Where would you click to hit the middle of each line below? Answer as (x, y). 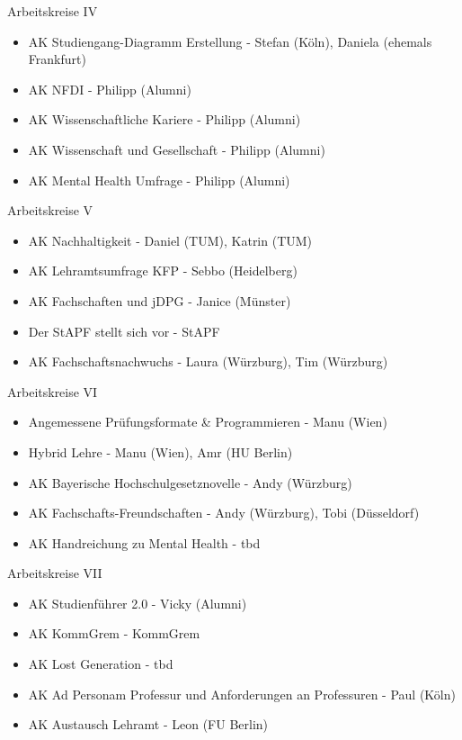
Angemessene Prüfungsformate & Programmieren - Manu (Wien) (208, 422)
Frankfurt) (57, 59)
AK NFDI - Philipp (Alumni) (110, 89)
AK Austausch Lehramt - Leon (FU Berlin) (148, 724)
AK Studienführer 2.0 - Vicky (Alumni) (138, 603)
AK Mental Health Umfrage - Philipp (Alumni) (159, 180)
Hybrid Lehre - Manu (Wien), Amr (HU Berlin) (160, 451)
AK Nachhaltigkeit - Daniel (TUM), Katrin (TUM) (170, 240)
